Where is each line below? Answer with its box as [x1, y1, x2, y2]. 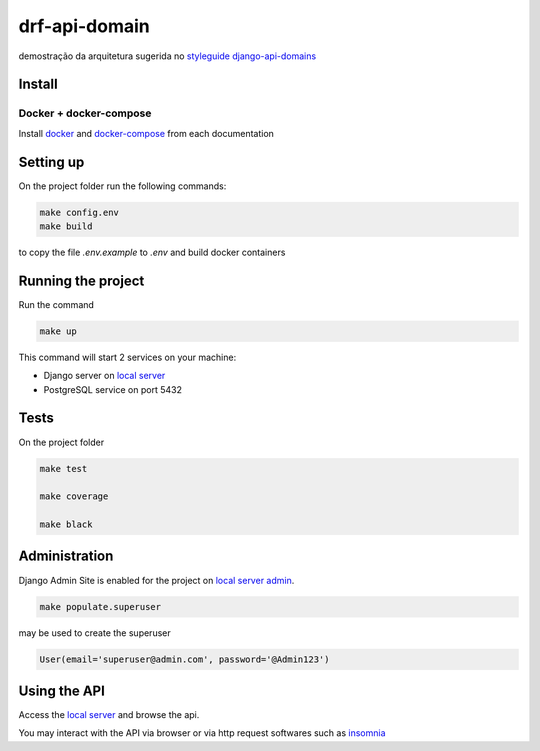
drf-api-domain [18, 15, 150, 37]
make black [39, 519, 93, 530]
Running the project [18, 272, 145, 289]
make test [39, 463, 88, 474]
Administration [18, 548, 114, 565]
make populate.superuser [39, 601, 162, 612]
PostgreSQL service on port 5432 [43, 383, 182, 395]
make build [39, 220, 93, 232]
